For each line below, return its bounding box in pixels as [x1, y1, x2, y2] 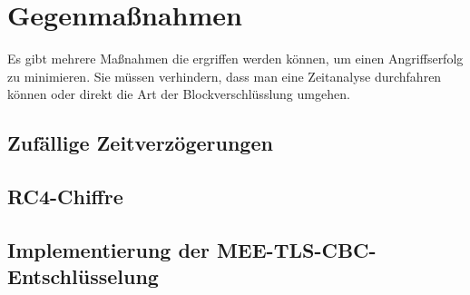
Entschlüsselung [7, 262, 159, 290]
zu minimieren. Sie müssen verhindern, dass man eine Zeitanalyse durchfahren [7, 66, 442, 85]
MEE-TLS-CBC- [216, 235, 377, 263]
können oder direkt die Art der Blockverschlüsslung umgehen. [7, 84, 350, 103]
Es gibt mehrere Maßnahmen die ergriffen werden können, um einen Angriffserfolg [7, 49, 464, 68]
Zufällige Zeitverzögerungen [7, 129, 273, 157]
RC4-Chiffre [7, 182, 123, 211]
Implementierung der [7, 235, 210, 263]
